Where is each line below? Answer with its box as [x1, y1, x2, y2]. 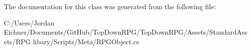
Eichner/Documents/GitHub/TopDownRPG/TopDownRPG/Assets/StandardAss [4, 27, 248, 37]
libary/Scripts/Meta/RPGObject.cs [33, 36, 139, 46]
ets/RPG [4, 36, 31, 46]
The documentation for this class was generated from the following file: [4, 1, 216, 11]
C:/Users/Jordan [4, 17, 55, 27]
